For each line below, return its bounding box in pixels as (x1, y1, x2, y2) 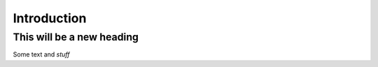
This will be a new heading (13, 31, 139, 43)
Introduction (13, 10, 87, 26)
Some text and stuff (13, 50, 70, 59)
